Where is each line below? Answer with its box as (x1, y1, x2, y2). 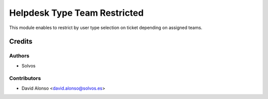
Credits (9, 37, 33, 46)
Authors (9, 52, 30, 59)
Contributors (9, 75, 41, 82)
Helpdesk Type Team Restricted (9, 7, 144, 18)
